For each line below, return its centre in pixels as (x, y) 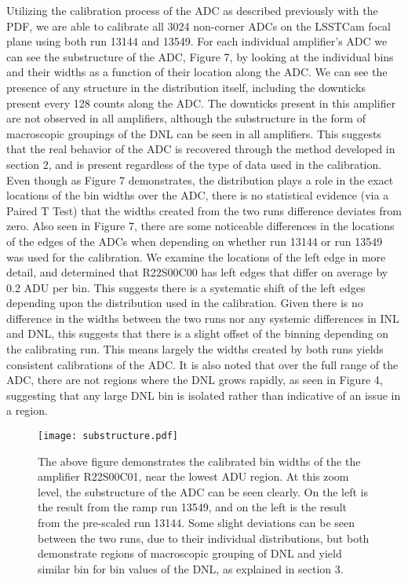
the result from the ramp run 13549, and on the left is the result (192, 507)
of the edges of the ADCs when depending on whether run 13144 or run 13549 (195, 241)
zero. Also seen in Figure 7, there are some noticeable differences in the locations (200, 226)
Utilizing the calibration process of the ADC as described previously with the (192, 10)
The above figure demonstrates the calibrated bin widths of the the (199, 461)
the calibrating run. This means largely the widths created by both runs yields (195, 349)
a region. (27, 410)
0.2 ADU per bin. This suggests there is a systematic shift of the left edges (186, 287)
